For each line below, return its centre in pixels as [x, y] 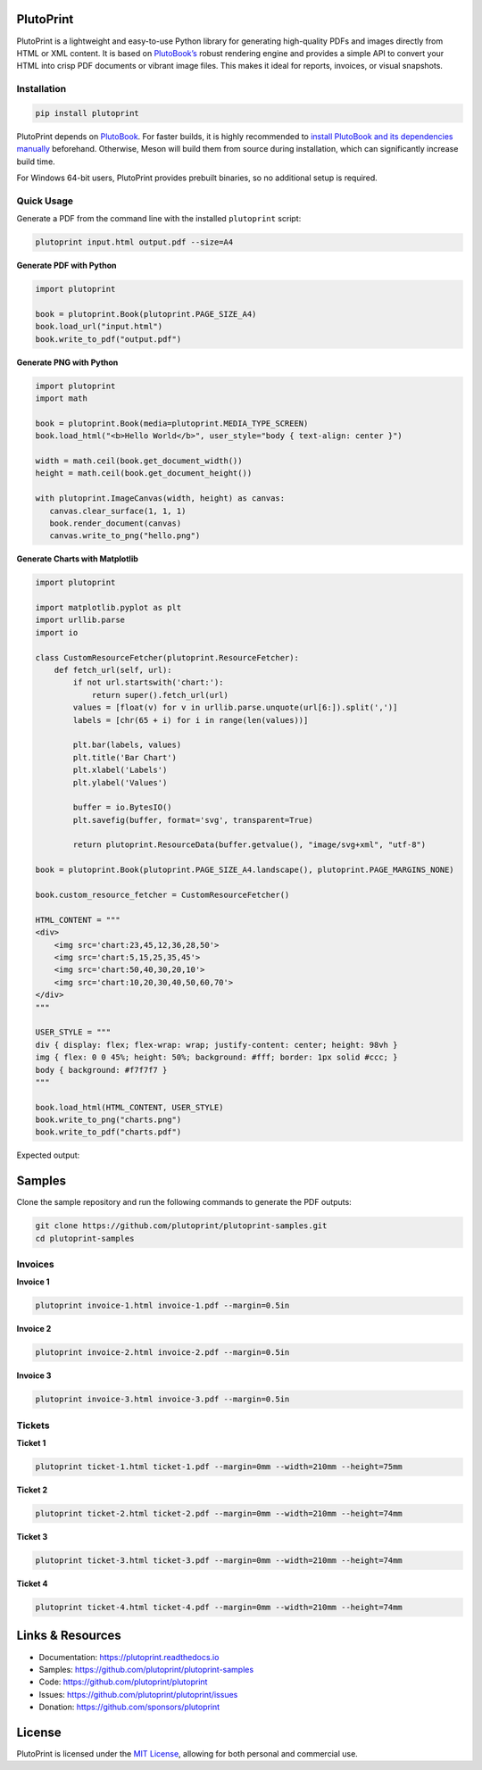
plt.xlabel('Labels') [120, 770]
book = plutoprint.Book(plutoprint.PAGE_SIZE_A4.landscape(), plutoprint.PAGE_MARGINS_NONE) [245, 870]
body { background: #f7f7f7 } [101, 1070]
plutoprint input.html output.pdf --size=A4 [134, 242]
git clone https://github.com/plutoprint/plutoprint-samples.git [181, 1226]
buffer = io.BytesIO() [123, 807]
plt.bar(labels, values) [127, 745]
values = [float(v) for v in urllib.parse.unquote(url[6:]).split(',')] [235, 708]
